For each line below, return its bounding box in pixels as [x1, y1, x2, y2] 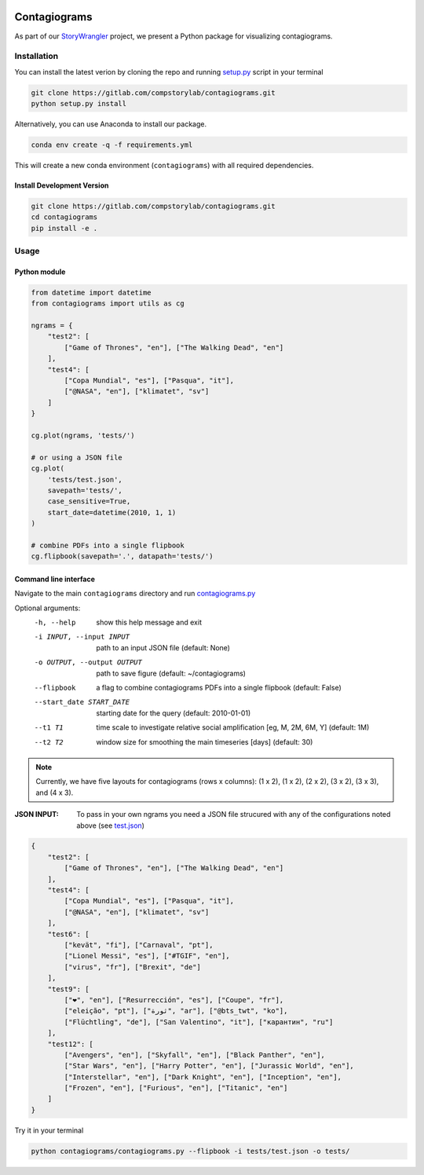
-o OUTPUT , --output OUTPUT [34, 658, 143, 667]
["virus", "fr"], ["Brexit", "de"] [64, 962, 202, 972]
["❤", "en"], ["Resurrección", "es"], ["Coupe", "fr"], [64, 995, 284, 1005]
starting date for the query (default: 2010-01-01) [96, 708, 251, 718]
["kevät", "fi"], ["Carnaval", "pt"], [64, 941, 214, 950]
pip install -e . [31, 224, 98, 232]
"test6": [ [47, 929, 90, 939]
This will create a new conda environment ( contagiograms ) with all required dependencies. [14, 160, 314, 170]
